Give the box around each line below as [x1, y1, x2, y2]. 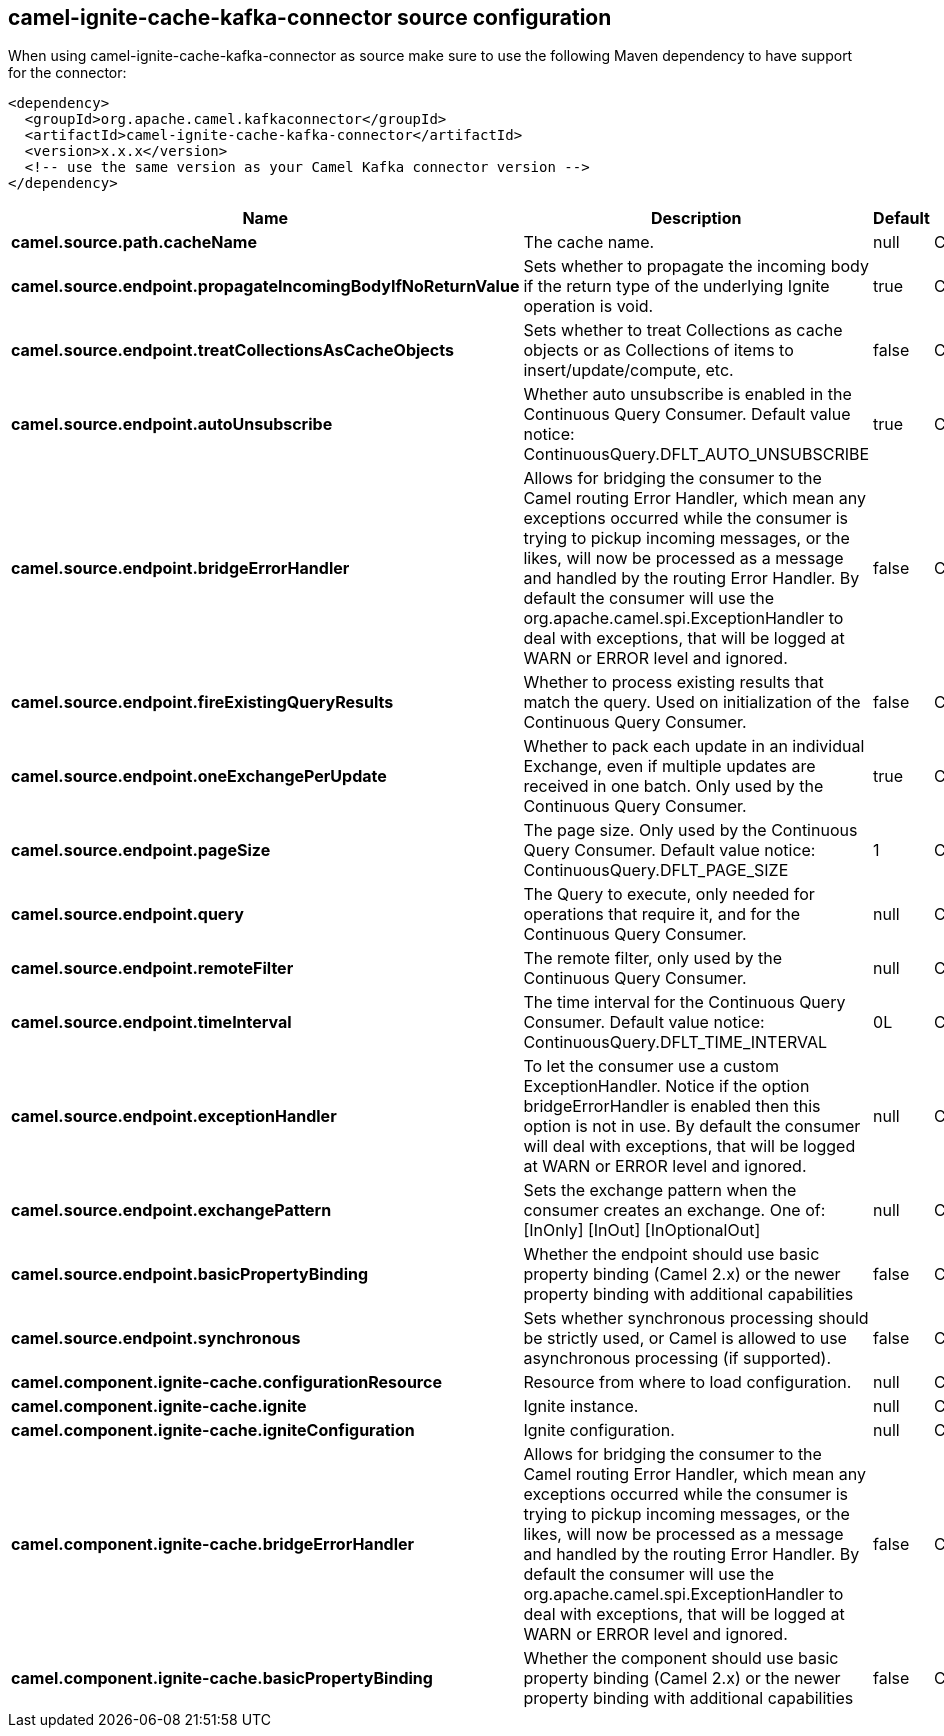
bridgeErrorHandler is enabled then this [523, 1096, 821, 1117]
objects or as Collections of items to [523, 340, 794, 361]
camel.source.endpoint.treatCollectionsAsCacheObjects [11, 340, 454, 361]
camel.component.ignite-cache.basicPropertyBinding [11, 1668, 433, 1689]
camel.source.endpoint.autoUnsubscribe [11, 414, 333, 435]
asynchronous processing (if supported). [523, 1348, 831, 1369]
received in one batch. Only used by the [523, 776, 824, 797]
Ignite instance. [523, 1396, 639, 1417]
